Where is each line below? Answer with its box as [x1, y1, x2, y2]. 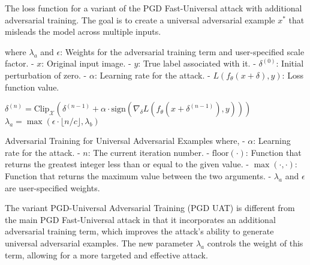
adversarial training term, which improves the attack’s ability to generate [5, 225, 274, 237]
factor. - [5, 57, 34, 70]
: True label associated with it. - [138, 57, 256, 70]
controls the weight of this [207, 236, 303, 249]
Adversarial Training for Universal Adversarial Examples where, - [5, 134, 245, 147]
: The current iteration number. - [88, 146, 210, 158]
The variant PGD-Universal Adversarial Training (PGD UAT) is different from [5, 201, 295, 214]
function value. [5, 80, 59, 93]
